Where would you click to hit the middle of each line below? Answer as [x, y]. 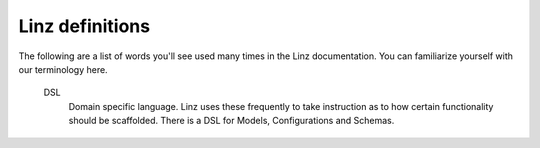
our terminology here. [63, 69]
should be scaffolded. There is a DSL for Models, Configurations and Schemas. [231, 121]
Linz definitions [84, 26]
